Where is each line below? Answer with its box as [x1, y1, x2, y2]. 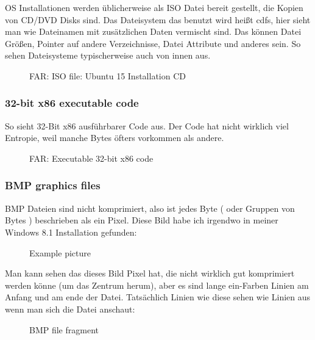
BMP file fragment [29, 323, 99, 336]
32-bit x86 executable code [5, 95, 139, 110]
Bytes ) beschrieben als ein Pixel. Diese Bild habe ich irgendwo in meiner [5, 214, 278, 226]
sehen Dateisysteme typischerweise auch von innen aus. [5, 49, 211, 62]
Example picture [29, 246, 91, 259]
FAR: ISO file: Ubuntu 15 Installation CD [29, 69, 186, 82]
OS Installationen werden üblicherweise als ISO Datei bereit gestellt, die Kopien [5, 1, 303, 13]
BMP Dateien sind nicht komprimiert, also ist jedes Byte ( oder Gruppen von [5, 201, 295, 214]
